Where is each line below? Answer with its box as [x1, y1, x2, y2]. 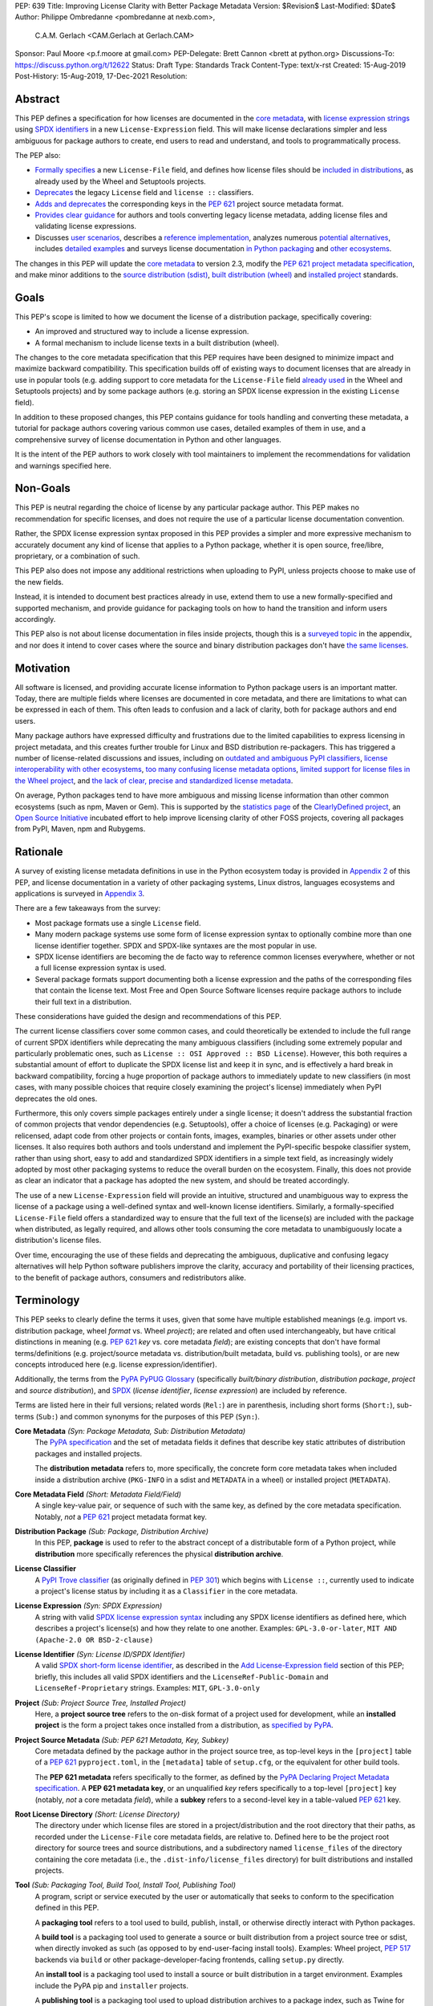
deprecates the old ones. [14, 1094, 98, 1103]
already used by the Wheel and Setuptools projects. [34, 177, 206, 186]
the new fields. [14, 577, 64, 587]
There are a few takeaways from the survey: [14, 904, 161, 913]
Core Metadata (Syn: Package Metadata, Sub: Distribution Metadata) [14, 1426, 246, 1435]
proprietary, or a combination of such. [14, 551, 140, 561]
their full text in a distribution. [34, 997, 132, 1006]
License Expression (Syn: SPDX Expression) [14, 1601, 163, 1610]
